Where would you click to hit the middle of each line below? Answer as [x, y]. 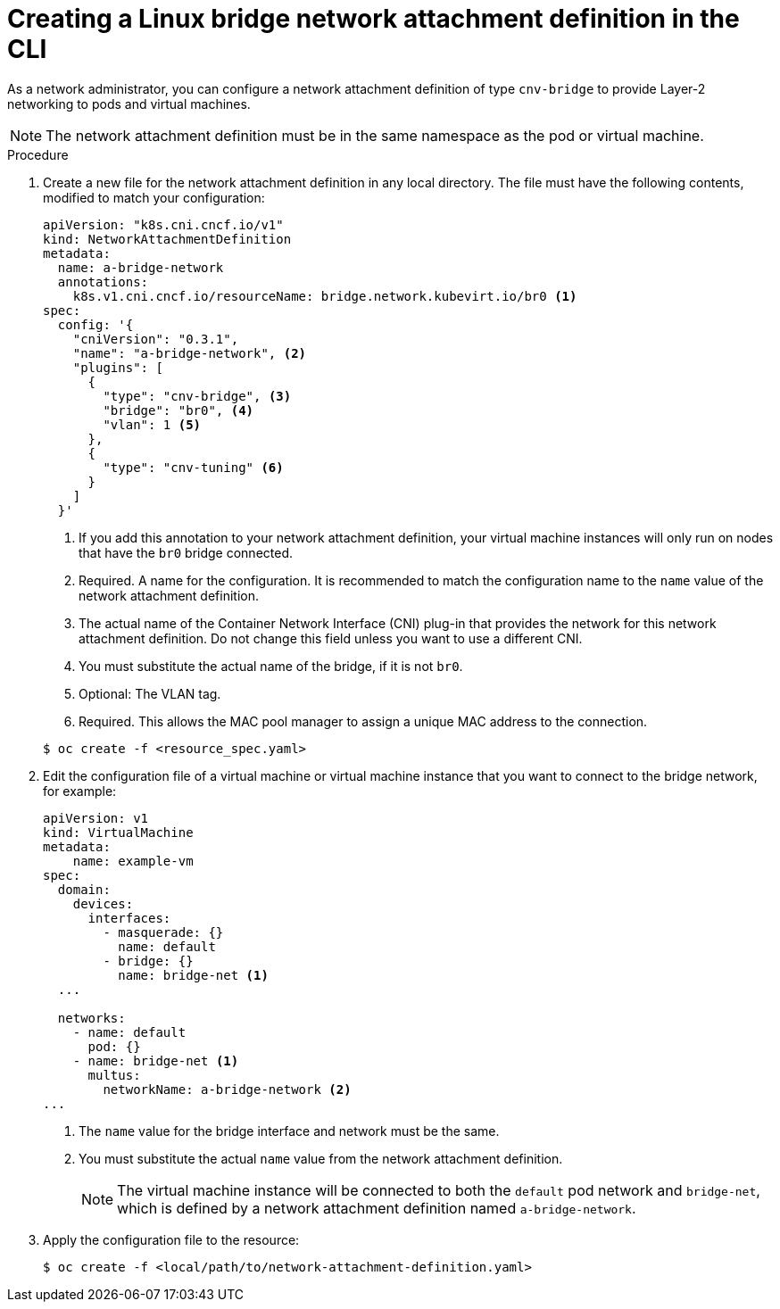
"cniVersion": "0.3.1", [156, 339]
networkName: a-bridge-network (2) [227, 1089]
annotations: [103, 282]
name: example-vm [133, 861]
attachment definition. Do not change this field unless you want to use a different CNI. [331, 638]
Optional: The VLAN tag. [150, 693]
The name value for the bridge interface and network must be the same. [289, 1131]
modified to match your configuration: [154, 197]
